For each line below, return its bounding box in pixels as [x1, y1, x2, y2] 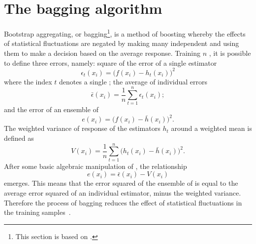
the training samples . [4, 207, 71, 217]
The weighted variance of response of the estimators [4, 123, 160, 133]
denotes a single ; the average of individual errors [59, 76, 208, 86]
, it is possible [209, 47, 251, 58]
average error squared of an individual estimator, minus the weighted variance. [4, 187, 241, 198]
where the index [4, 76, 52, 86]
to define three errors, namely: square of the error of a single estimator [4, 57, 217, 68]
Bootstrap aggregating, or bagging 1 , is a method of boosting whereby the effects [4, 27, 246, 39]
